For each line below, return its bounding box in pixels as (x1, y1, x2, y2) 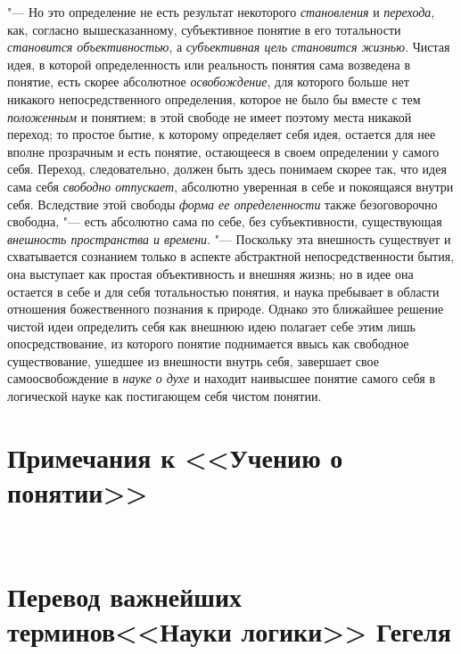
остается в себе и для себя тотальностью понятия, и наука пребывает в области (7, 282, 440, 300)
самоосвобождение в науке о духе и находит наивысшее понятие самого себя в (7, 369, 436, 388)
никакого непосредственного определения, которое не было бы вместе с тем (7, 89, 421, 108)
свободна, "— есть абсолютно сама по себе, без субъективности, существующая (7, 212, 442, 231)
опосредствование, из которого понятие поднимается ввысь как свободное (7, 334, 409, 353)
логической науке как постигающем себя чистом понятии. (7, 387, 322, 405)
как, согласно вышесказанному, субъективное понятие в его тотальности (7, 20, 401, 38)
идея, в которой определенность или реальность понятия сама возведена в (7, 54, 411, 73)
